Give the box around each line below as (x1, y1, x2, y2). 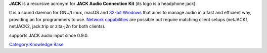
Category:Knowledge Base (9, 41, 64, 47)
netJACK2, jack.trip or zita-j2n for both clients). (9, 24, 106, 29)
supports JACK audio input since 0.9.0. (9, 32, 89, 38)
